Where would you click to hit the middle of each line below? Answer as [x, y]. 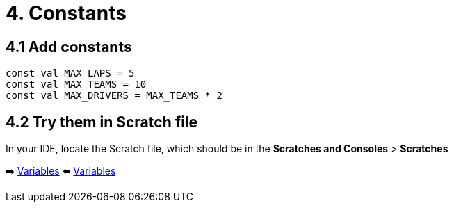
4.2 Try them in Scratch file [102, 122]
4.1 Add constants [69, 47]
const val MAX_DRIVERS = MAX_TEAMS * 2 [114, 96]
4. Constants [66, 13]
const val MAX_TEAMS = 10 [76, 85]
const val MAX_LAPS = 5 [70, 73]
